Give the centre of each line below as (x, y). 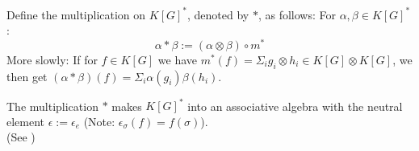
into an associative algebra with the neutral (295, 106)
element (26, 121)
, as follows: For (297, 14)
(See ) (21, 137)
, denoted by (218, 14)
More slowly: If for (52, 59)
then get (27, 76)
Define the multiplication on (76, 14)
